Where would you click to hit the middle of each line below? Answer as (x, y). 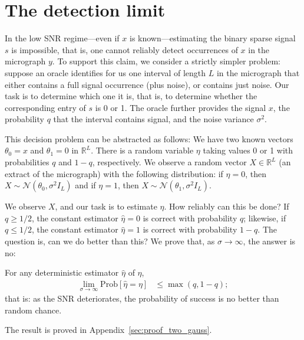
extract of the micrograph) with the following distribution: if (114, 173)
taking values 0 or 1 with (248, 150)
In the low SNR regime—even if (62, 38)
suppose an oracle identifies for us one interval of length (105, 72)
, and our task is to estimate (106, 206)
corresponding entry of (45, 107)
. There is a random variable (142, 150)
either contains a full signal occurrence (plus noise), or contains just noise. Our (147, 84)
